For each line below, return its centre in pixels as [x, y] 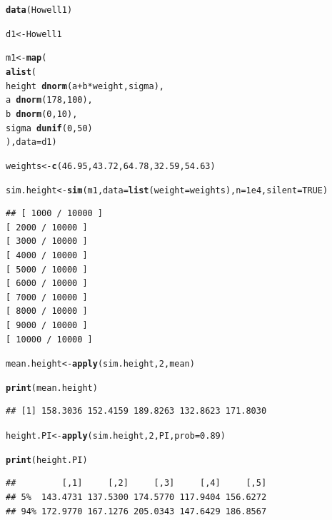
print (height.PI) [47, 460]
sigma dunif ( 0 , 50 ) [49, 128]
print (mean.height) [52, 388]
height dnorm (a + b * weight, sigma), [85, 86]
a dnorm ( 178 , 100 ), [49, 100]
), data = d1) [31, 142]
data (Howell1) [39, 10]
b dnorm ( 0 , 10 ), [42, 114]
